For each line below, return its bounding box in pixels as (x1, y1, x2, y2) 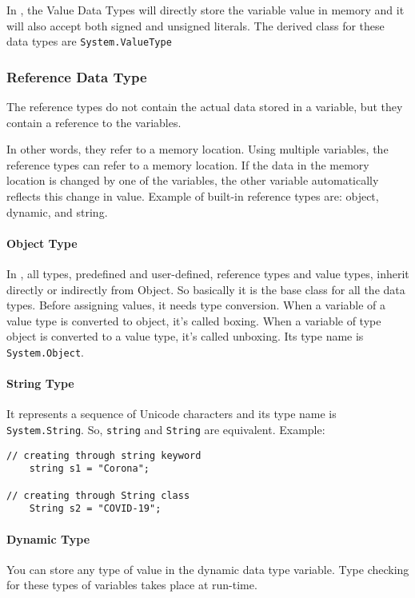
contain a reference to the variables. (6, 114, 182, 130)
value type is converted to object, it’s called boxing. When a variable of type (6, 312, 381, 329)
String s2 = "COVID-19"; (29, 503, 162, 515)
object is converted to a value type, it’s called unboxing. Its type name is (6, 328, 364, 345)
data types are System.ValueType (6, 33, 172, 50)
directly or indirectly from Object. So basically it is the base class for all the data (6, 281, 405, 297)
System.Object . (6, 343, 84, 360)
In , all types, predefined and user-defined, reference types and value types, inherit (6, 265, 409, 282)
